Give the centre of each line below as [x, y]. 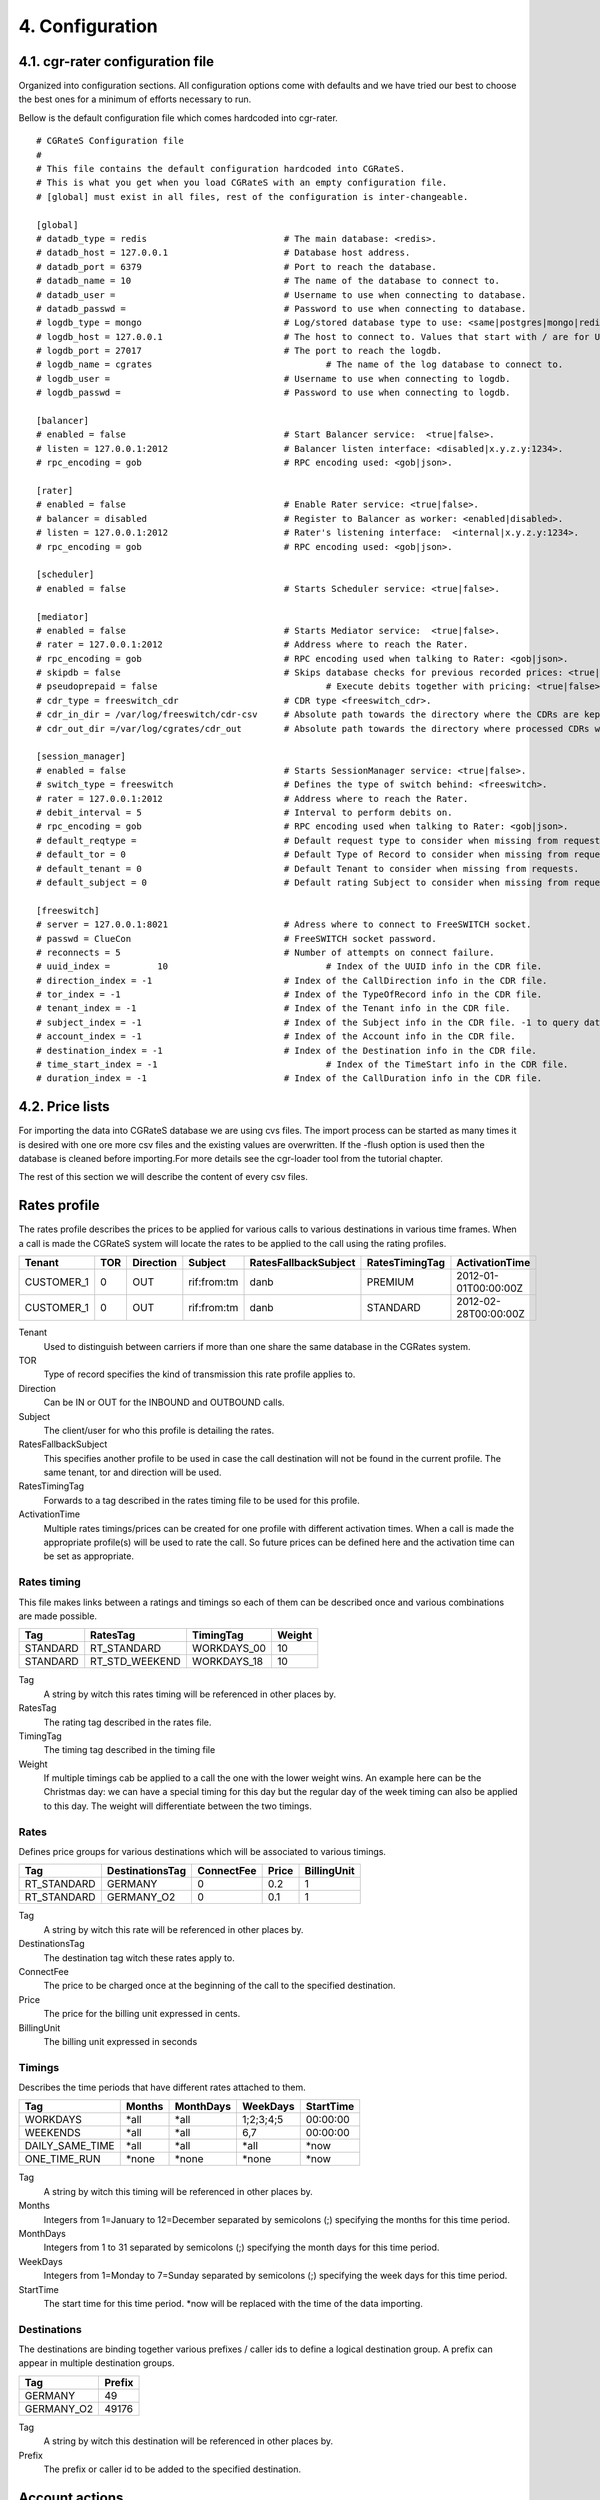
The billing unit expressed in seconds [120, 2041]
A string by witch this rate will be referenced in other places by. [173, 1929]
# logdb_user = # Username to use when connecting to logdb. [273, 378]
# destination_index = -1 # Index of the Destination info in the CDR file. [286, 1050]
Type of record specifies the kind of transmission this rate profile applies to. [199, 1374]
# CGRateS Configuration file [110, 141]
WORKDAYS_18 [227, 1662]
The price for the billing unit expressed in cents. [142, 2014]
